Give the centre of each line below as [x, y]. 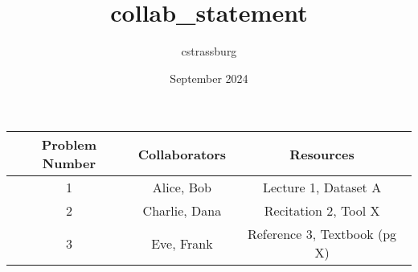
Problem [69, 145]
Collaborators [182, 154]
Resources [322, 154]
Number [69, 163]
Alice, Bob [182, 188]
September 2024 [209, 78]
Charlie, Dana [182, 211]
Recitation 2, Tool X [322, 211]
